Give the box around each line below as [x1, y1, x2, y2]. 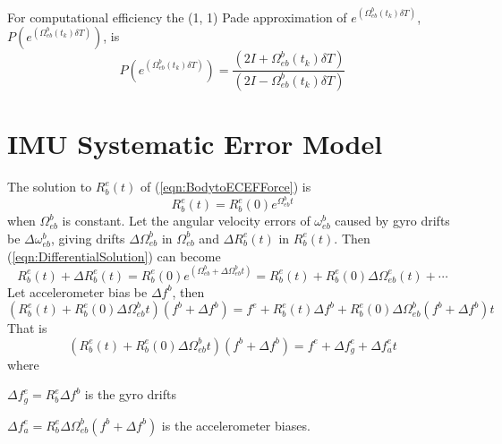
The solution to [7, 177, 92, 196]
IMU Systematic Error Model [7, 125, 383, 162]
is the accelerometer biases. [161, 415, 311, 434]
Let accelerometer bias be [7, 282, 148, 301]
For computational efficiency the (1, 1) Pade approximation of [7, 7, 347, 26]
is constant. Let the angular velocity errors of [62, 211, 311, 230]
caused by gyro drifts [335, 211, 450, 230]
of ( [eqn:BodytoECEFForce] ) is [140, 177, 311, 196]
